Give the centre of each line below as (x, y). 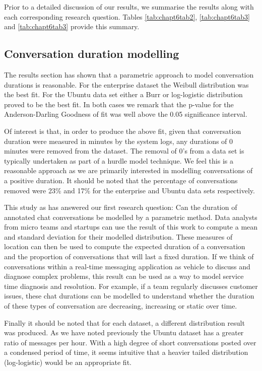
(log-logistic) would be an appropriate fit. (68, 362)
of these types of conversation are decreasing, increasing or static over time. (121, 306)
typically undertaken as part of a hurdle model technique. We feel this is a (119, 160)
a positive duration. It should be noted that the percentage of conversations (121, 180)
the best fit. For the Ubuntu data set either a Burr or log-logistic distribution (123, 94)
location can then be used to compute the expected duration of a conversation (125, 246)
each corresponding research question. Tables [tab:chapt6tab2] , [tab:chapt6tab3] (127, 16)
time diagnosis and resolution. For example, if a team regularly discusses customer (131, 286)
